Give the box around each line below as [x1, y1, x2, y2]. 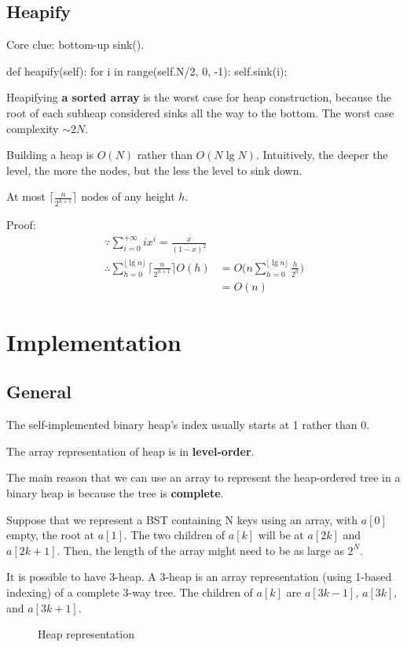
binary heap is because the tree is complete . [6, 485, 224, 501]
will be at [258, 527, 304, 543]
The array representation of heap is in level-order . [6, 442, 255, 459]
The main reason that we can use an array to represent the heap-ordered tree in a [6, 469, 401, 486]
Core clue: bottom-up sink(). [6, 36, 145, 53]
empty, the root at [6, 527, 95, 543]
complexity [6, 120, 59, 136]
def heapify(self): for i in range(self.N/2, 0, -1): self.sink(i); [6, 62, 288, 79]
